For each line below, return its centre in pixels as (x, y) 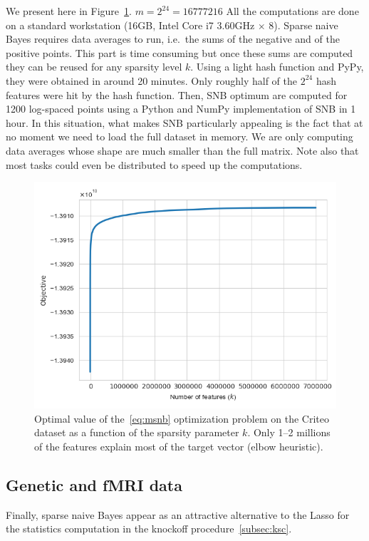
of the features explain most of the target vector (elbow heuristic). (179, 446)
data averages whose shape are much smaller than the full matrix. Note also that (182, 150)
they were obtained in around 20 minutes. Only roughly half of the (151, 80)
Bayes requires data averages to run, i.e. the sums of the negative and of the (173, 39)
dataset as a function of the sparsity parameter (137, 432)
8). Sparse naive (303, 25)
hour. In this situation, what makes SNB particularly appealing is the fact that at (184, 122)
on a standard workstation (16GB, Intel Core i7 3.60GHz (130, 25)
